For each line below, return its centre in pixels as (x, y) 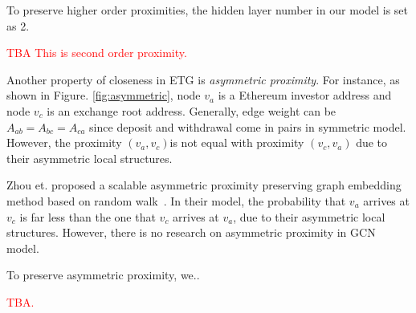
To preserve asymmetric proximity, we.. (103, 275)
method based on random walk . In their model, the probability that (176, 200)
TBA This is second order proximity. (97, 53)
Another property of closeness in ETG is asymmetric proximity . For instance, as (203, 79)
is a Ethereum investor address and (305, 95)
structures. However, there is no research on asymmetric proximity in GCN (191, 232)
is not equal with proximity (237, 142)
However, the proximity (64, 142)
